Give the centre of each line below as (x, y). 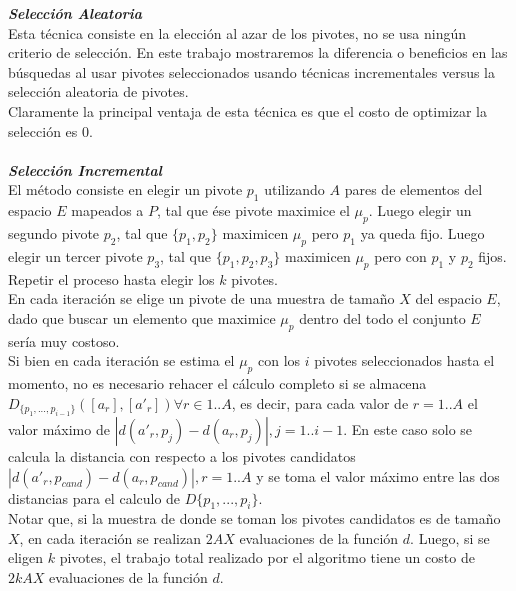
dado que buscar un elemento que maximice (142, 317)
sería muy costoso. (64, 340)
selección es (43, 130)
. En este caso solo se (408, 428)
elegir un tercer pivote (75, 255)
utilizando (294, 189)
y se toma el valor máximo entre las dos (378, 475)
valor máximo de (59, 428)
